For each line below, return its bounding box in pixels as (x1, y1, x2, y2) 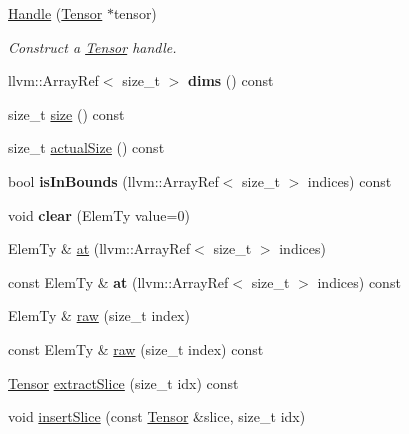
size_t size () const (8, 103, 125, 124)
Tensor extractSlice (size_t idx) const (8, 372, 239, 393)
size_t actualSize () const (8, 137, 165, 158)
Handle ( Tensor (8, 3, 103, 23)
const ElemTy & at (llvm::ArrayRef (8, 271, 229, 292)
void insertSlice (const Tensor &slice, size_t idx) (8, 406, 306, 427)
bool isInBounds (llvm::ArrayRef (8, 170, 219, 191)
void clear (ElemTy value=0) (8, 204, 190, 225)
